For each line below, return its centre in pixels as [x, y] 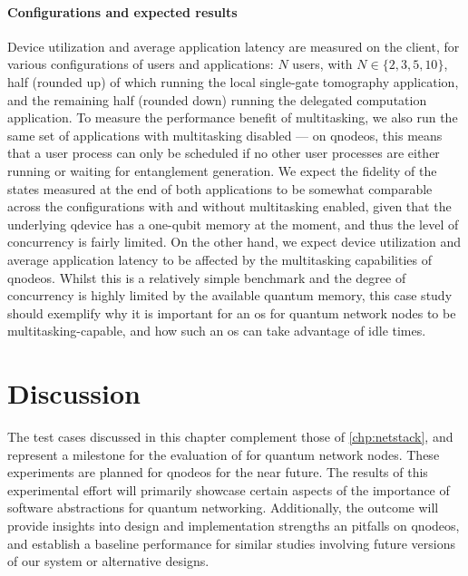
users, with [322, 64]
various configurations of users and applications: [141, 64]
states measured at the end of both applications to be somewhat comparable [220, 188]
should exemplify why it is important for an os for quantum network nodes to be [232, 312]
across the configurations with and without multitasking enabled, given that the [229, 206]
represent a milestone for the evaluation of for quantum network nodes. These [224, 454]
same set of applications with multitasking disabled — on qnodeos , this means [225, 135]
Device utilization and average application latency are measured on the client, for [234, 46]
